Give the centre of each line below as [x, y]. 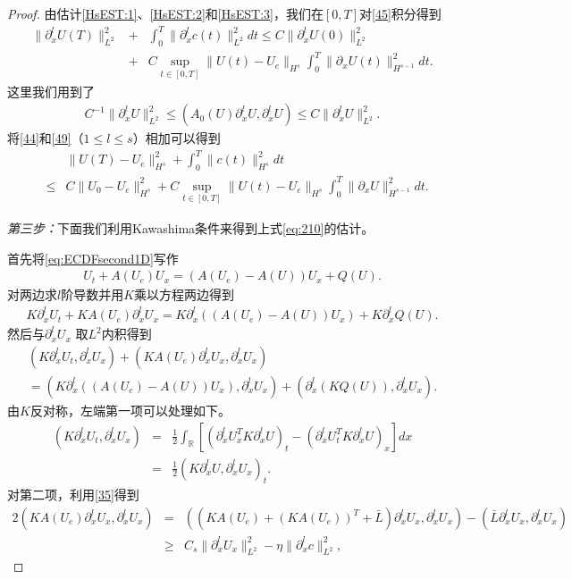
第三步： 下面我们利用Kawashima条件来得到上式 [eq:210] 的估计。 [191, 227]
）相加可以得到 [177, 138]
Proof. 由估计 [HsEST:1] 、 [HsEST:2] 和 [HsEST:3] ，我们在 [165, 13]
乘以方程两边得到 [185, 294]
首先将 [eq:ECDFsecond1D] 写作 [93, 258]
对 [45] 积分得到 [400, 13]
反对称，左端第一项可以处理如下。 [130, 410]
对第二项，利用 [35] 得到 [73, 495]
